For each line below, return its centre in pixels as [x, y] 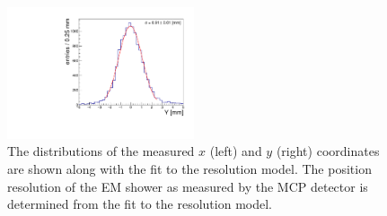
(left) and [236, 151]
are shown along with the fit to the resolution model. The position [189, 168]
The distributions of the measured [101, 151]
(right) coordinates [328, 151]
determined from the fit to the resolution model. [140, 204]
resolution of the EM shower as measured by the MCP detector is [188, 186]
